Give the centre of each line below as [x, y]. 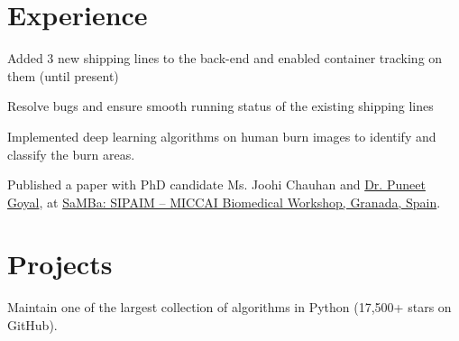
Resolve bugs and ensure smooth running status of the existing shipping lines [220, 106]
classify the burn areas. [71, 154]
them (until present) [63, 75]
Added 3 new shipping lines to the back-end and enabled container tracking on [225, 58]
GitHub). [32, 325]
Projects [60, 264]
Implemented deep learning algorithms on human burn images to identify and [222, 136]
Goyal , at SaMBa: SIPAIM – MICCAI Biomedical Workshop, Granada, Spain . [224, 202]
